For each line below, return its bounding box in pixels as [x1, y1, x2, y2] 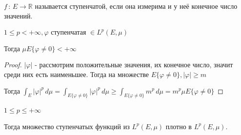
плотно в [165, 121, 192, 131]
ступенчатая [51, 27, 86, 37]
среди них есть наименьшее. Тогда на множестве [4, 69, 149, 79]
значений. [4, 10, 33, 20]
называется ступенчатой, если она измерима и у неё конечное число [35, 1, 238, 11]
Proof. [4, 59, 22, 70]
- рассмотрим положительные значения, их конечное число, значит [35, 59, 233, 70]
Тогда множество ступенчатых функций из [4, 121, 130, 131]
